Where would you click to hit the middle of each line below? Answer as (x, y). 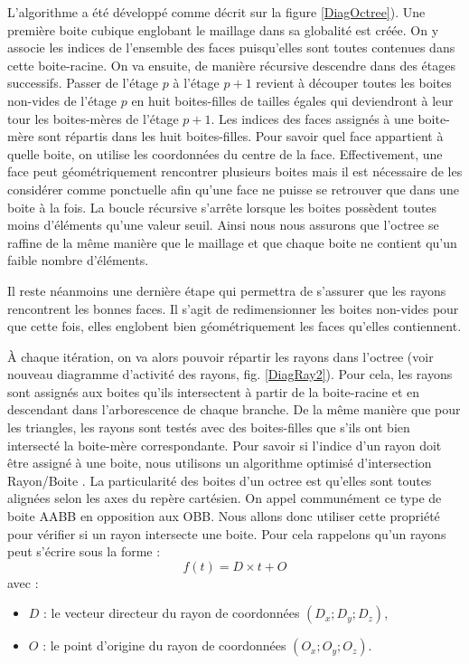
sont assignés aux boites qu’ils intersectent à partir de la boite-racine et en (214, 391)
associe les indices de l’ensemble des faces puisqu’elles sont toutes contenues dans (231, 47)
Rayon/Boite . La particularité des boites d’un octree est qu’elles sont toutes (220, 480)
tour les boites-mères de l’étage (93, 118)
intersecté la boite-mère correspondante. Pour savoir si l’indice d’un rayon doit (225, 445)
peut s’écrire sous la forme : (84, 551)
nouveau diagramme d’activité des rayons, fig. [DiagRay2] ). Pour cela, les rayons (230, 374)
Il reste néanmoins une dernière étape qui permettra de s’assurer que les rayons (227, 290)
